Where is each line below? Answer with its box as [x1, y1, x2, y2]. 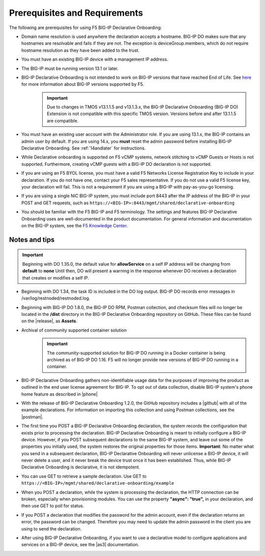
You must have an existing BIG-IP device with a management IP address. [21, 57, 168, 62]
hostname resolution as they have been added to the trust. [21, 47, 140, 53]
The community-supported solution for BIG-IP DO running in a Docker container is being [47, 350, 226, 356]
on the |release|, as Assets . [21, 318, 78, 324]
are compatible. [47, 118, 79, 124]
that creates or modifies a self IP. [22, 275, 89, 280]
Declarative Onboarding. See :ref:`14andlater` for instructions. [21, 145, 146, 151]
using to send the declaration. [21, 525, 82, 531]
